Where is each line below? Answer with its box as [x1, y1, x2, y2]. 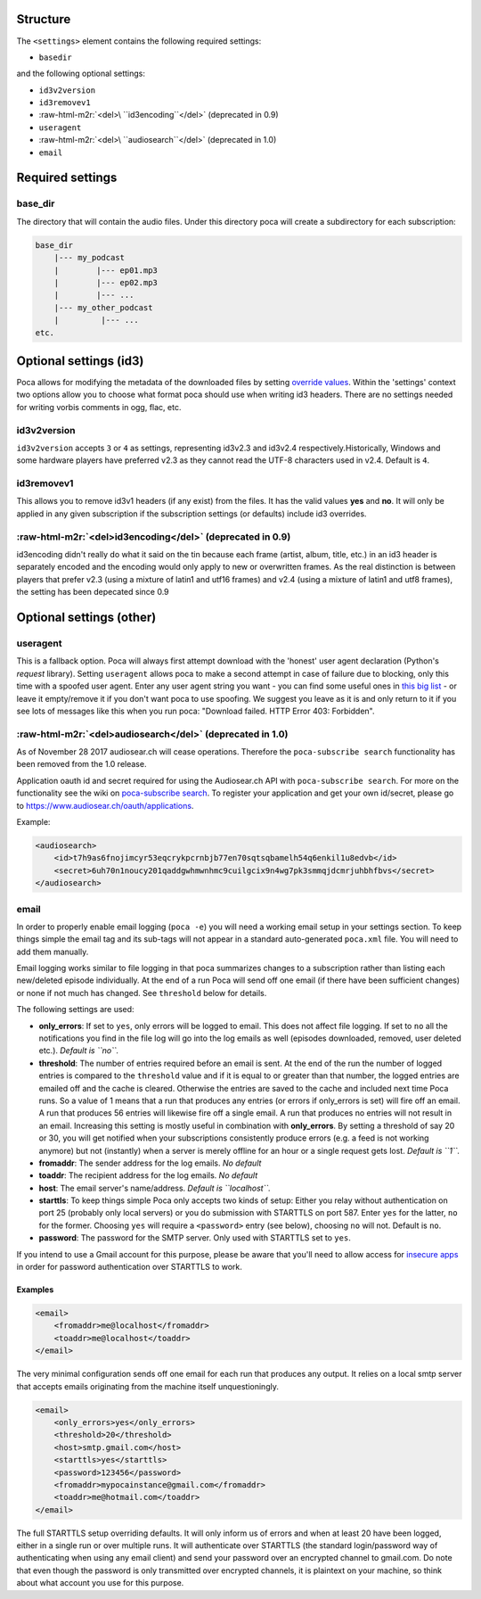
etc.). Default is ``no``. [38, 1045, 119, 1056]
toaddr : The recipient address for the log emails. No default [38, 1170, 258, 1181]
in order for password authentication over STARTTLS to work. [16, 1262, 242, 1273]
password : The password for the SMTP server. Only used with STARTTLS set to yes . [38, 1232, 351, 1243]
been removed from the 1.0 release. [16, 759, 147, 770]
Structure [16, 12, 71, 27]
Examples [16, 1284, 54, 1295]
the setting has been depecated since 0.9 [16, 587, 169, 598]
